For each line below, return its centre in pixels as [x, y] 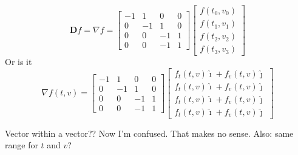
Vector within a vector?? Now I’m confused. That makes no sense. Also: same [149, 133]
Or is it [19, 62]
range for [22, 145]
